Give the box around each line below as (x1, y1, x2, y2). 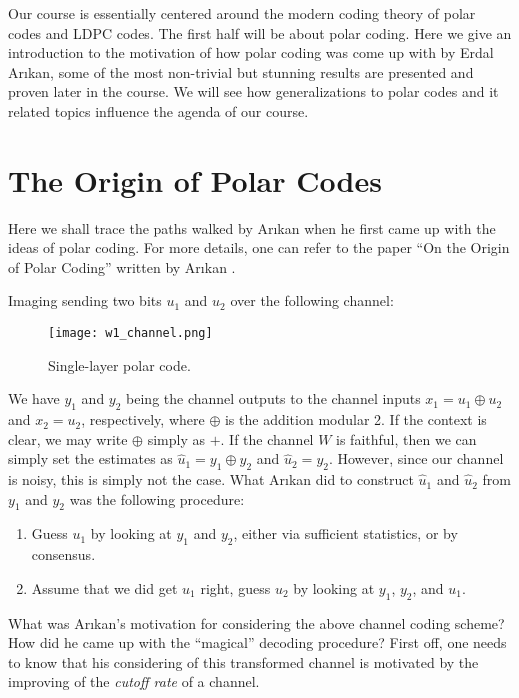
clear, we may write (8, 428, 128, 449)
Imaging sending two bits (8, 290, 162, 311)
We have (8, 388, 60, 409)
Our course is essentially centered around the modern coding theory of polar (8, 3, 476, 23)
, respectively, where (81, 409, 205, 430)
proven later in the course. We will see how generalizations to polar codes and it (8, 81, 499, 102)
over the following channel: (230, 290, 394, 311)
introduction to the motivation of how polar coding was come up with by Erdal (8, 42, 494, 63)
